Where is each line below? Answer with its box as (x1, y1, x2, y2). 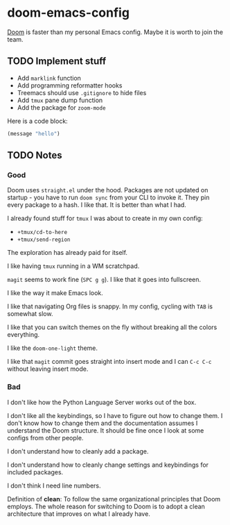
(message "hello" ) (7, 130, 60, 137)
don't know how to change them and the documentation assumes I (7, 419, 198, 427)
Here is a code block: (7, 117, 68, 125)
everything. (7, 331, 40, 339)
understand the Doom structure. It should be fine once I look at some (7, 426, 204, 435)
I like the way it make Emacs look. (7, 289, 104, 297)
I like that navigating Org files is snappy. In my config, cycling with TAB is (7, 302, 213, 310)
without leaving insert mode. (7, 365, 89, 373)
